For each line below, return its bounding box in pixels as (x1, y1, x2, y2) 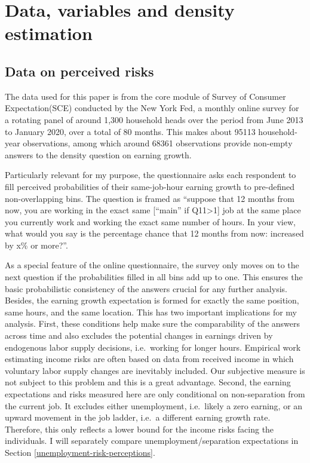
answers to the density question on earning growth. (5, 148, 192, 161)
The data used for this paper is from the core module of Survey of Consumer (5, 90, 286, 102)
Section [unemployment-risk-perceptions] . (5, 446, 155, 458)
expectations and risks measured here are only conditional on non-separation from (5, 388, 305, 400)
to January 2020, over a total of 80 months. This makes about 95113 (5, 125, 256, 137)
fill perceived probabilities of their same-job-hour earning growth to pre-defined (5, 180, 295, 192)
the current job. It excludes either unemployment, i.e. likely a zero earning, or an (5, 399, 303, 412)
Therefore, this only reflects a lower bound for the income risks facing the (5, 422, 274, 435)
